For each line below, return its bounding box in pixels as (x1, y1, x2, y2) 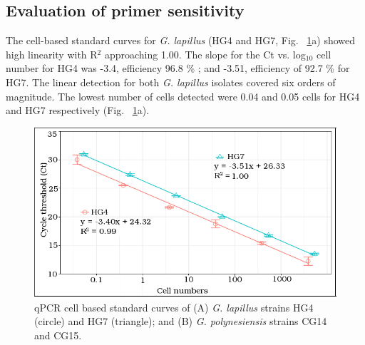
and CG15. (34, 327, 82, 342)
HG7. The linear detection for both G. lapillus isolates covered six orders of (6, 74, 336, 89)
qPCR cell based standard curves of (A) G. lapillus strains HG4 (34, 299, 314, 314)
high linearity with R (6, 46, 98, 61)
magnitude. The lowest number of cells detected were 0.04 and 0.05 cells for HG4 (6, 88, 360, 103)
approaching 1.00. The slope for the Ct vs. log (104, 46, 306, 61)
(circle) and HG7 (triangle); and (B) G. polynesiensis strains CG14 (34, 314, 327, 329)
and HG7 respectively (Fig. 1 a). (6, 103, 150, 118)
